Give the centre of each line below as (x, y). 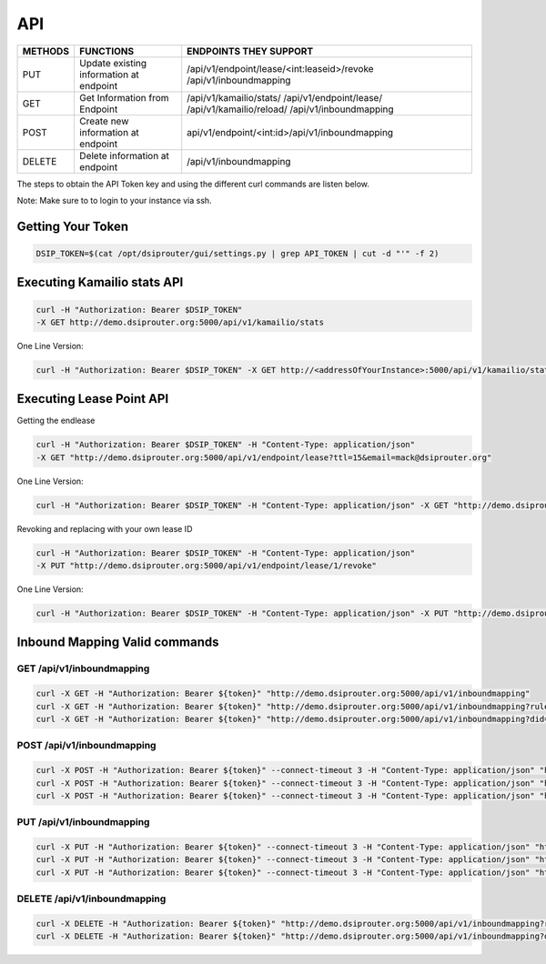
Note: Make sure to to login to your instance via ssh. (115, 200)
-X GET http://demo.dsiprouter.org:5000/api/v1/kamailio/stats (180, 322)
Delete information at (124, 156)
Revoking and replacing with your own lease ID (105, 528)
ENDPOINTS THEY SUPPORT (250, 51)
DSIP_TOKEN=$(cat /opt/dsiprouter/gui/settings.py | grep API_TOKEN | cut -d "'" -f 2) (238, 253)
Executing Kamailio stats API (100, 282)
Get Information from (124, 97)
